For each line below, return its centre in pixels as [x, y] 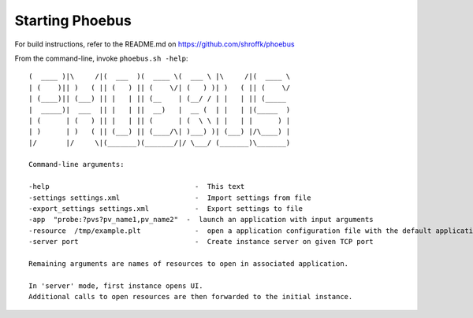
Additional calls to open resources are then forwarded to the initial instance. [191, 297]
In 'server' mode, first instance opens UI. [116, 286]
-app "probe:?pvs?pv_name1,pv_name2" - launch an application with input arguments [201, 220]
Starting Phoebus [73, 20]
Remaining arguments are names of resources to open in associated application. [189, 263]
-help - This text [137, 187]
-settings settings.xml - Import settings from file [170, 198]
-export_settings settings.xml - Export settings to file [166, 209]
